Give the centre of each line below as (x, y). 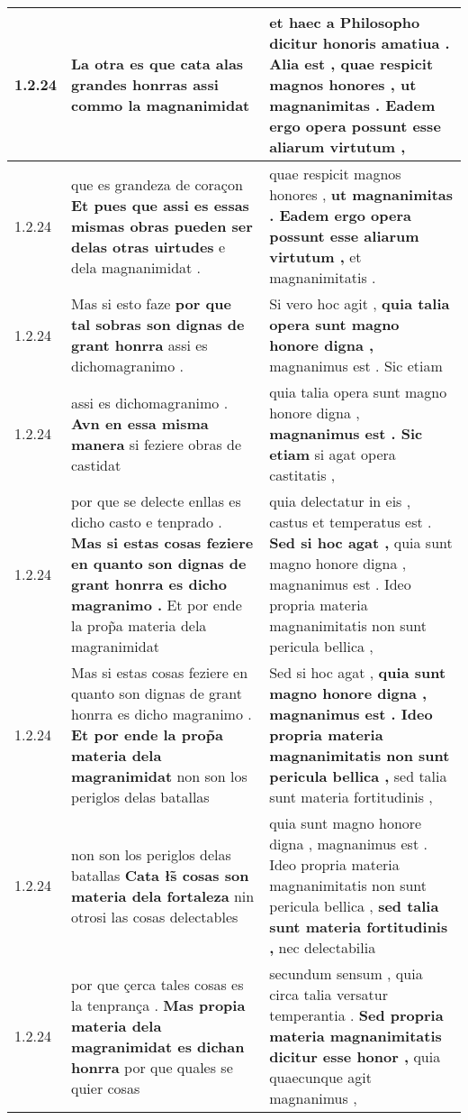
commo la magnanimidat (161, 105)
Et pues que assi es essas (160, 205)
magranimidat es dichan (158, 1046)
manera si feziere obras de (157, 444)
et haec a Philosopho (345, 22)
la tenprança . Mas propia (158, 1005)
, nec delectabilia (323, 947)
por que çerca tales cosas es (157, 984)
